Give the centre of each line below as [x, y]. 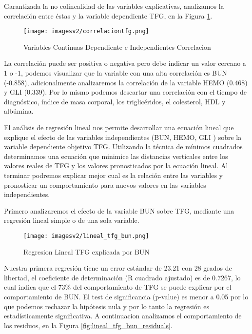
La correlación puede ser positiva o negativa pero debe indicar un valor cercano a [125, 63]
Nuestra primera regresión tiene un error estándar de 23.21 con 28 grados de [118, 268]
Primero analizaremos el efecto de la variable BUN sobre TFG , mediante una [119, 210]
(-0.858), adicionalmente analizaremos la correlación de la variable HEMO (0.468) [126, 82]
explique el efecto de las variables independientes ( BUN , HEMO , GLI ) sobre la [123, 137]
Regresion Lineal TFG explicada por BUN [87, 251]
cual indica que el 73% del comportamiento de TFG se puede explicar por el [118, 287]
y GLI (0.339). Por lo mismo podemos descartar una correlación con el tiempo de [125, 92]
